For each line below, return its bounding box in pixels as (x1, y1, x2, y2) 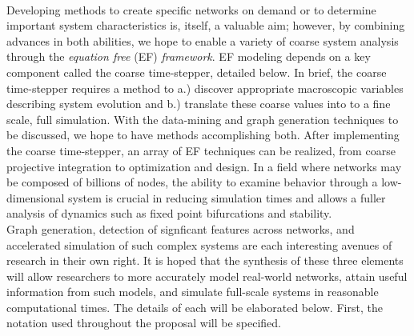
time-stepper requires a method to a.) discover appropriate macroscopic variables (6, 79, 404, 96)
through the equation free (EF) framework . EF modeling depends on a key (6, 48, 371, 65)
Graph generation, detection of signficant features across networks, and (6, 220, 355, 237)
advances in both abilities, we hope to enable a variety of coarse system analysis (6, 32, 399, 49)
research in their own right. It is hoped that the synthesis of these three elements (6, 252, 404, 269)
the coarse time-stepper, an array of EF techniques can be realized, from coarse (6, 142, 396, 158)
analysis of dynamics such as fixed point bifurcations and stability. (6, 205, 332, 222)
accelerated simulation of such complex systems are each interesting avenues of (6, 236, 392, 253)
